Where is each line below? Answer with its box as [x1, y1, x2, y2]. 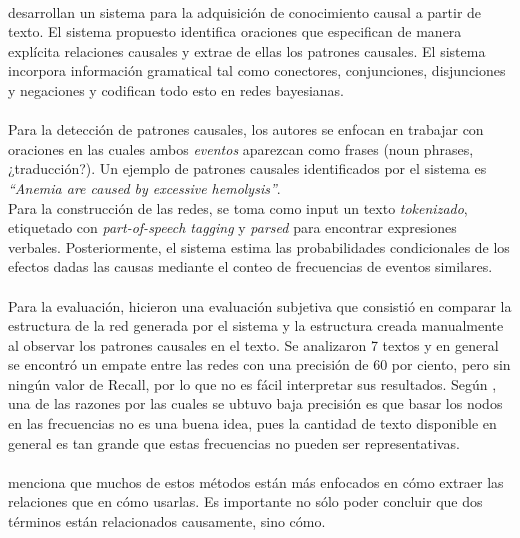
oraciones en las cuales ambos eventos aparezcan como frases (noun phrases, [8, 138, 474, 159]
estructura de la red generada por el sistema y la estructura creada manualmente [8, 315, 504, 336]
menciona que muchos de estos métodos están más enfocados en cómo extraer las [8, 471, 504, 492]
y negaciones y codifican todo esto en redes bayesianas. [8, 79, 344, 100]
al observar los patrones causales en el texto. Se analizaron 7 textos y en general [8, 334, 499, 355]
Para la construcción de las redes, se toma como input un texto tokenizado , [8, 197, 468, 218]
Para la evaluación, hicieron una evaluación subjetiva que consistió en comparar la [8, 295, 512, 316]
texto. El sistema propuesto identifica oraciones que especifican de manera [8, 21, 462, 42]
